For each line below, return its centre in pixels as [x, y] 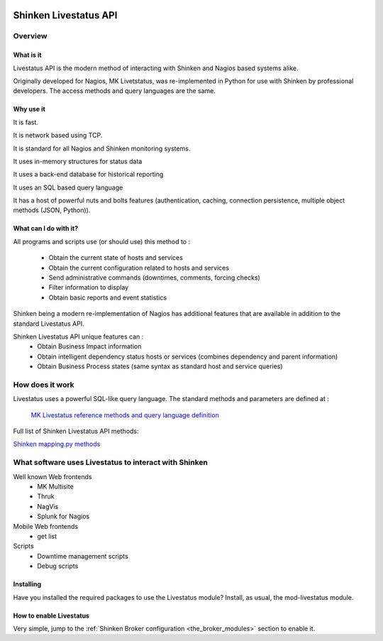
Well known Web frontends [52, 476]
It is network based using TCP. [58, 136]
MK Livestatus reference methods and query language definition [125, 415]
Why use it [29, 109]
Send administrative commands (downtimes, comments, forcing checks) [154, 278]
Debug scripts [58, 566]
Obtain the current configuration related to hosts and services [139, 268]
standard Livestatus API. [49, 324]
